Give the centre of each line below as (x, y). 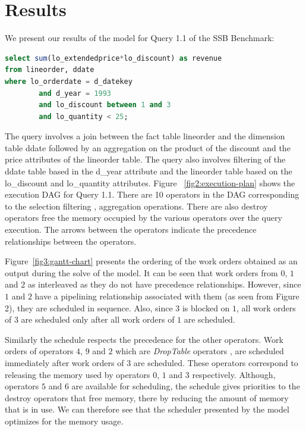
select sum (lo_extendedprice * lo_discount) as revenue (113, 58)
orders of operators (39, 351)
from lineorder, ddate (50, 70)
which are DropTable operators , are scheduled (200, 351)
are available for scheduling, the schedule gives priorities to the (186, 386)
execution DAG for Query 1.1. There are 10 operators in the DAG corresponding (152, 194)
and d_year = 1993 (75, 93)
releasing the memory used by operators (78, 374)
